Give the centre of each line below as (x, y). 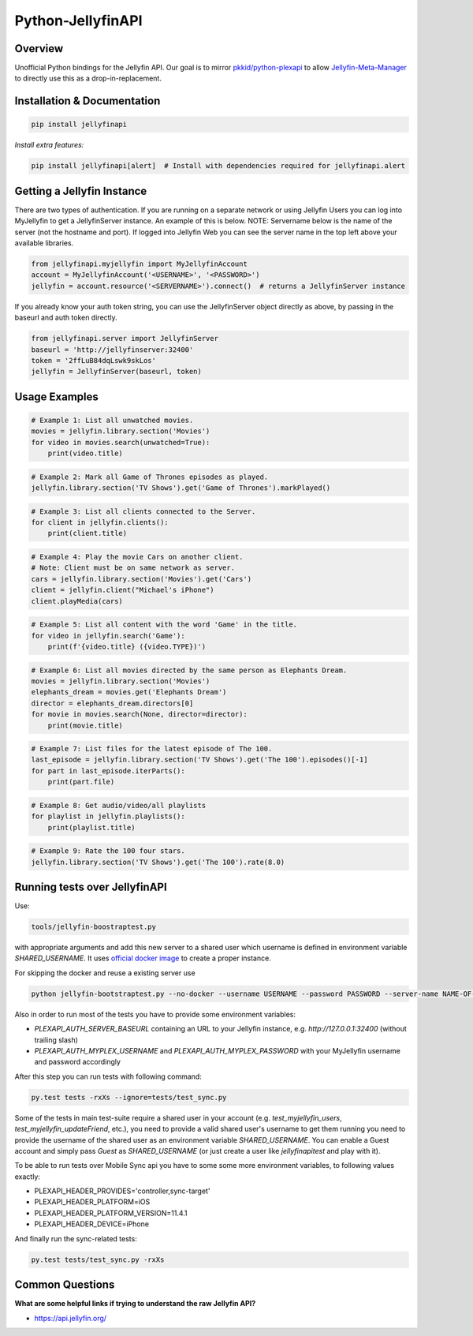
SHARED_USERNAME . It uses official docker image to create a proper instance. (143, 958)
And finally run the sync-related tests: (76, 1238)
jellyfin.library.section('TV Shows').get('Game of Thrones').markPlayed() (181, 488)
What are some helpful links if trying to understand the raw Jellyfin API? (135, 1304)
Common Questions (65, 1285)
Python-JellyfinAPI (78, 21)
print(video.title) (86, 453)
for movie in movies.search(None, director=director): (139, 715)
